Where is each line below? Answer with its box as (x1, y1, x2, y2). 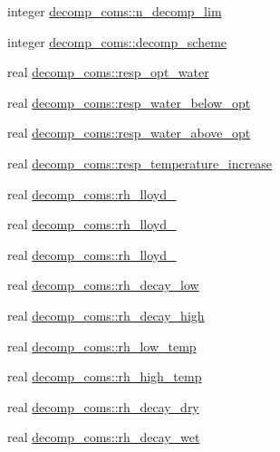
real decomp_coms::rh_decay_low (7, 275, 199, 294)
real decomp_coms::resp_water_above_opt (7, 123, 251, 142)
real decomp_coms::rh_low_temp (7, 336, 197, 355)
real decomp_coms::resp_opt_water (7, 63, 209, 82)
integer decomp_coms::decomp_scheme (7, 32, 227, 51)
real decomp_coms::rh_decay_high (7, 305, 205, 324)
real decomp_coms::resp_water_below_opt (7, 92, 251, 111)
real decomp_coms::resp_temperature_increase (7, 153, 273, 172)
